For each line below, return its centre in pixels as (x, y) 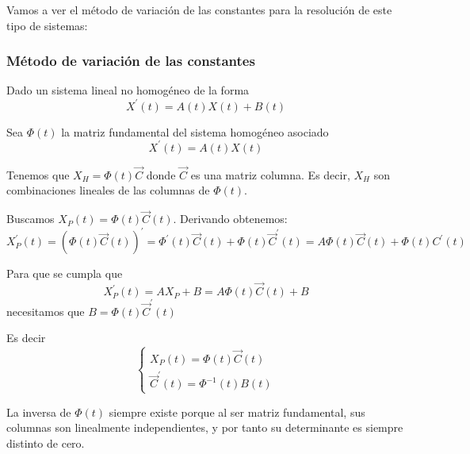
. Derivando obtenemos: (230, 219)
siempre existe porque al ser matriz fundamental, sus (237, 412)
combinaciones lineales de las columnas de (108, 190)
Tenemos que (38, 174)
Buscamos (31, 219)
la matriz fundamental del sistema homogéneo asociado (195, 131)
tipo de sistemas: (47, 25)
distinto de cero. (46, 442)
